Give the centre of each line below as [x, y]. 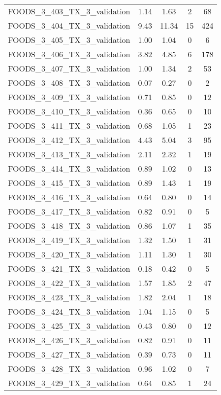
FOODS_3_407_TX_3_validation [69, 68]
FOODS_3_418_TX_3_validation [69, 226]
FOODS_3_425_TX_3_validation [69, 326]
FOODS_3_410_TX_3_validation [69, 111]
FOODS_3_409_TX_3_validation [69, 97]
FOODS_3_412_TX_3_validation [69, 140]
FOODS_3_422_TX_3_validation [69, 283]
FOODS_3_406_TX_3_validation [69, 54]
